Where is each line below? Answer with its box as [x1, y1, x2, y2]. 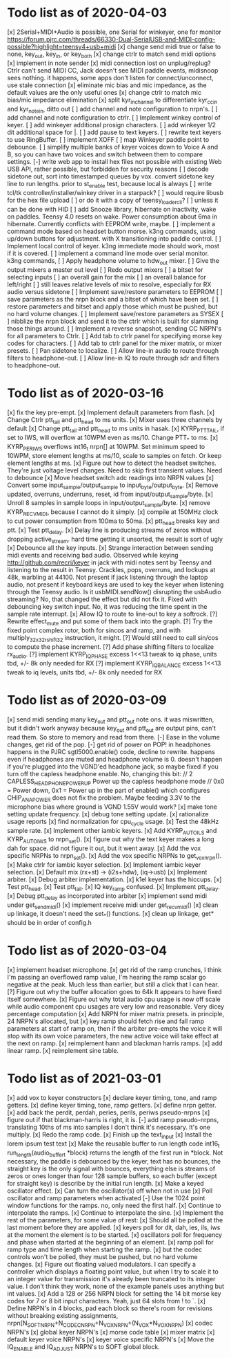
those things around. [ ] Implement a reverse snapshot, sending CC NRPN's [7, 324, 222, 333]
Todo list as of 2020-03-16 [7, 385, 164, 401]
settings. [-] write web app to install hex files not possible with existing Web [7, 158, 222, 166]
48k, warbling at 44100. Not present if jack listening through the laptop [7, 573, 208, 582]
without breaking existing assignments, [7, 1312, 119, 1320]
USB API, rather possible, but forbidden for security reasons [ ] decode [7, 165, 209, 174]
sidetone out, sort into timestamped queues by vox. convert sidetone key [7, 172, 215, 181]
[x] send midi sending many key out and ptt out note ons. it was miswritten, [7, 715, 214, 725]
